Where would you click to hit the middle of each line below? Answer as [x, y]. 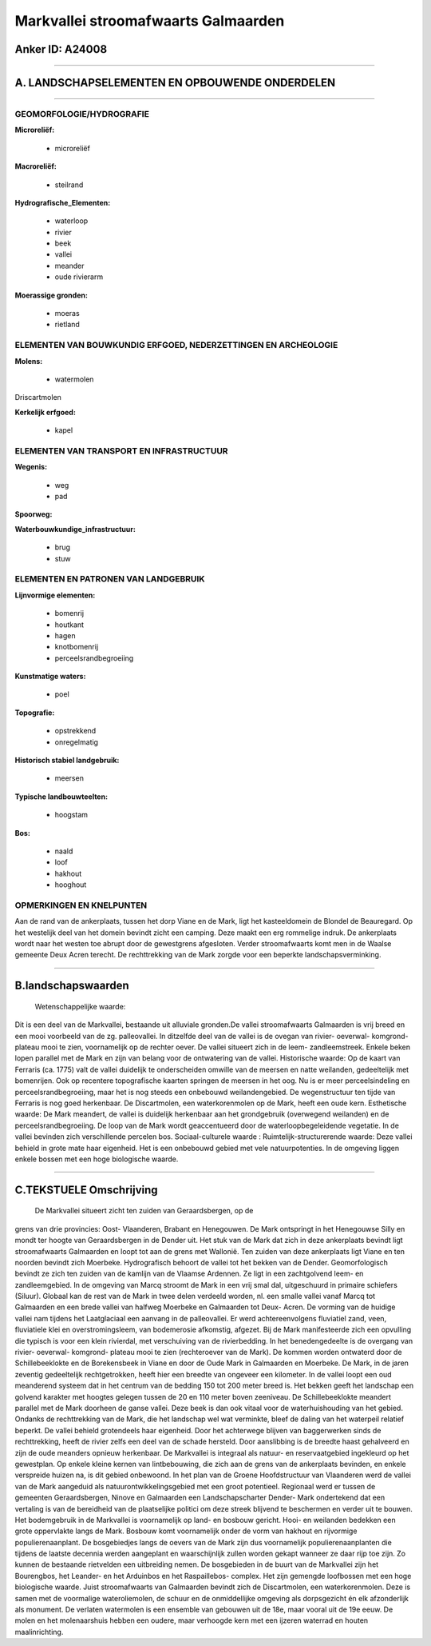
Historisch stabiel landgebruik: [67, 761]
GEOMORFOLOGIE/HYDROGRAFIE [82, 114]
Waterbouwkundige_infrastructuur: [75, 529]
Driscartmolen [38, 398]
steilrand [69, 185]
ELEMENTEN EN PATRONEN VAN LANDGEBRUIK [110, 579]
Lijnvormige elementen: [55, 595]
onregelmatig [77, 742]
